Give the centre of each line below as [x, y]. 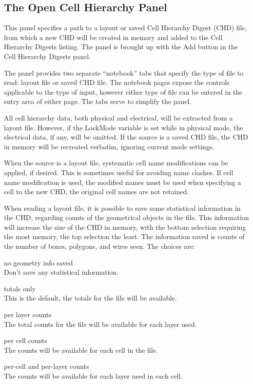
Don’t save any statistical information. [61, 272]
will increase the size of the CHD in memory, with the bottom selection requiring [125, 227]
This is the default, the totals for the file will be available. [90, 298]
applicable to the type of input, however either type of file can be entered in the [123, 91]
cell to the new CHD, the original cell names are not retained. [97, 192]
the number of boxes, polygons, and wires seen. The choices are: [99, 246]
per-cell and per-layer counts [47, 366]
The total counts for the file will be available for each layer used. [100, 324]
